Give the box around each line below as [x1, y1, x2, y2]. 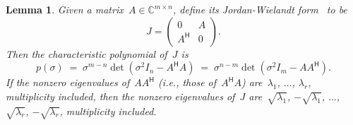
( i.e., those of [158, 75, 217, 90]
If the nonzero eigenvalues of [6, 75, 130, 90]
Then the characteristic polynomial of [6, 46, 167, 61]
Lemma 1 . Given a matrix [6, 2, 124, 16]
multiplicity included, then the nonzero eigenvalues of [6, 88, 235, 103]
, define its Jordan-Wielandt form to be [173, 2, 347, 16]
